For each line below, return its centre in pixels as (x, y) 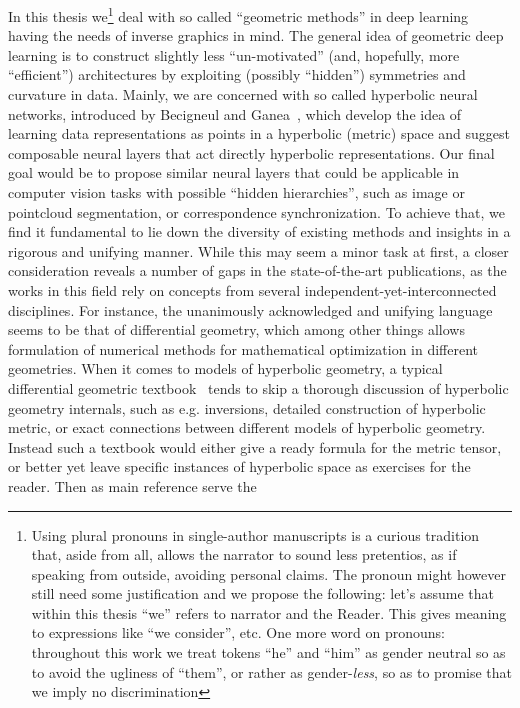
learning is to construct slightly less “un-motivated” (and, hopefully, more (234, 54)
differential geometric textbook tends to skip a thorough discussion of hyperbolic (258, 387)
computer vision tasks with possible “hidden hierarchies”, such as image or (236, 192)
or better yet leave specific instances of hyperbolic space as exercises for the (239, 466)
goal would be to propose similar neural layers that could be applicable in (234, 172)
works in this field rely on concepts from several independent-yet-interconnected (252, 289)
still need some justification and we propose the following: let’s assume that (262, 593)
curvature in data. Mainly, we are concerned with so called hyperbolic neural (243, 94)
